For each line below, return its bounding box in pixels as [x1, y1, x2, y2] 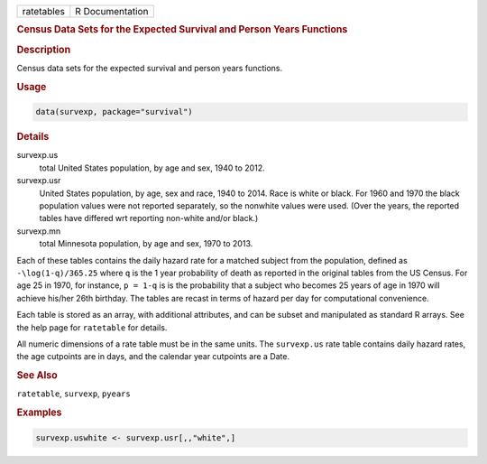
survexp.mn [16, 226, 61, 237]
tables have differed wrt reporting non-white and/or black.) [39, 213, 259, 224]
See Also [16, 369, 58, 382]
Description [16, 43, 71, 56]
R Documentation [75, 5, 149, 17]
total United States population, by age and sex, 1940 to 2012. [39, 162, 265, 173]
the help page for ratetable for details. [16, 321, 168, 333]
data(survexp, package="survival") [35, 107, 193, 117]
